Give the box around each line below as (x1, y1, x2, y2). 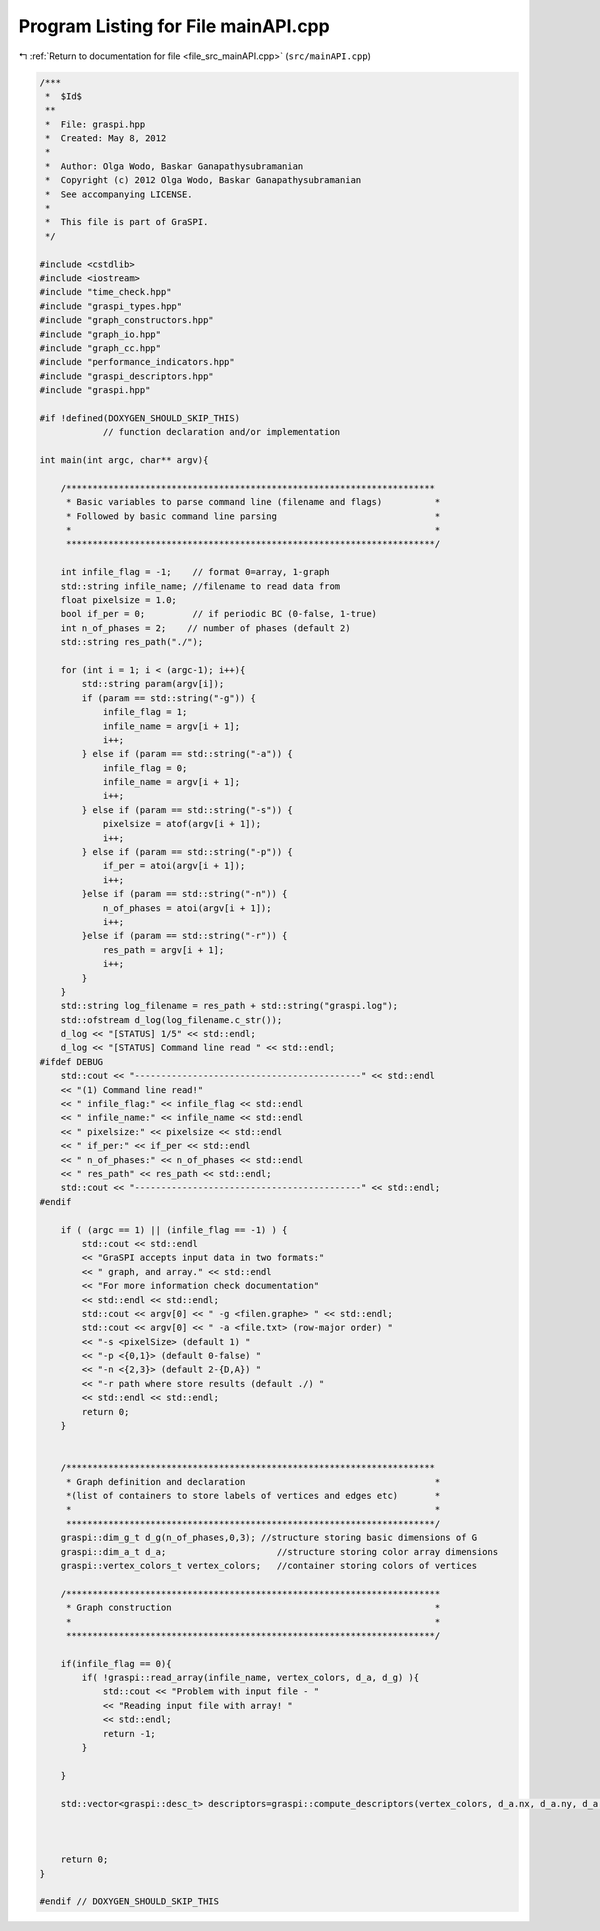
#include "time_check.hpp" (39, 286, 172, 298)
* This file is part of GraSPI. (45, 216, 209, 228)
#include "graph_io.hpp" (39, 328, 162, 340)
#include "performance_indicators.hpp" (39, 356, 235, 368)
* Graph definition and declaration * (65, 1476, 441, 1487)
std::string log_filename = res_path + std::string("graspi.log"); (60, 1000, 399, 1012)
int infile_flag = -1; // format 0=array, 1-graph (60, 566, 330, 578)
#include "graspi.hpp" (39, 385, 151, 396)
